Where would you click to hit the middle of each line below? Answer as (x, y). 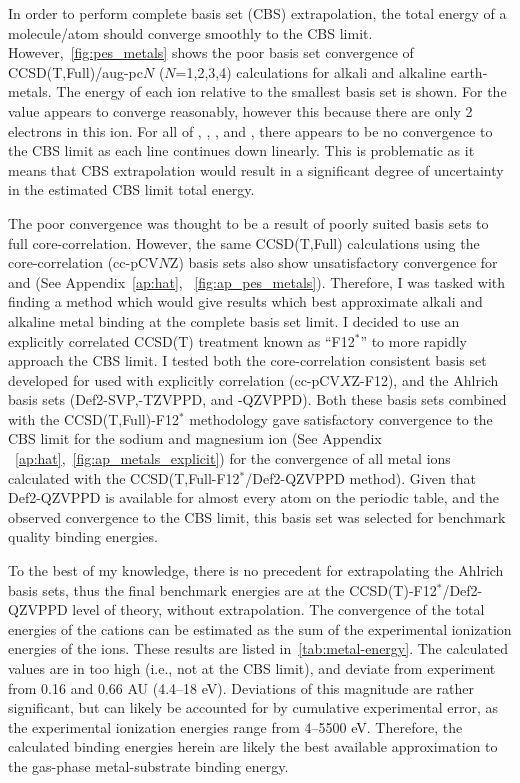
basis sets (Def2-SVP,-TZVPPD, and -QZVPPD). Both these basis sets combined (257, 399)
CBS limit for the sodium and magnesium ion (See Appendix (195, 438)
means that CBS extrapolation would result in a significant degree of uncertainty (256, 169)
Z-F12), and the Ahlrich (425, 379)
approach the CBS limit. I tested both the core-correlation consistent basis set (247, 360)
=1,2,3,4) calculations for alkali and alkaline (311, 71)
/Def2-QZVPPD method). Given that (361, 477)
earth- (469, 71)
